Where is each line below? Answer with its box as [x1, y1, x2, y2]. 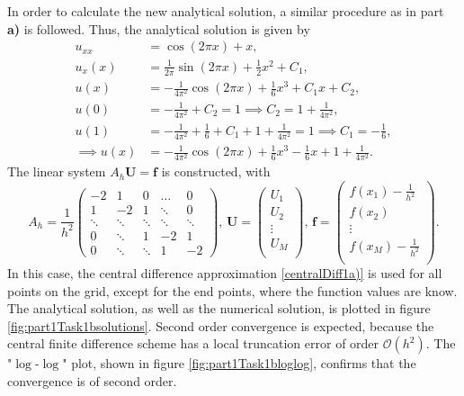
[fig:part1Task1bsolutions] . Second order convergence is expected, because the [7, 316, 434, 335]
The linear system [7, 162, 106, 181]
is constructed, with [161, 162, 271, 181]
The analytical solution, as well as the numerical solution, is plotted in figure [7, 299, 431, 318]
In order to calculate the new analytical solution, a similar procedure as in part [7, 2, 444, 20]
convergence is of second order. [7, 371, 177, 390]
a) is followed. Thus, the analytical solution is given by [7, 19, 310, 38]
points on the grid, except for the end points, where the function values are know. [7, 281, 458, 300]
